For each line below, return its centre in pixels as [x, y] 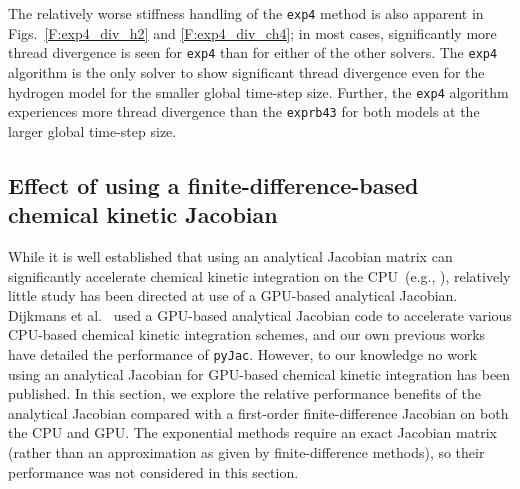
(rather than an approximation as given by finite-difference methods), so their [246, 452]
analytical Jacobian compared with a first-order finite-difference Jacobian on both [258, 412]
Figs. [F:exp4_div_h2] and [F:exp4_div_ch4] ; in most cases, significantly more [252, 32]
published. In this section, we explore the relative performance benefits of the [244, 393]
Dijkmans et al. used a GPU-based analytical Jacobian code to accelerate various [260, 314]
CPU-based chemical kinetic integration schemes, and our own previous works [247, 334]
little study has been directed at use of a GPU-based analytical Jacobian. [233, 295]
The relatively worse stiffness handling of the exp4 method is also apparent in [246, 13]
